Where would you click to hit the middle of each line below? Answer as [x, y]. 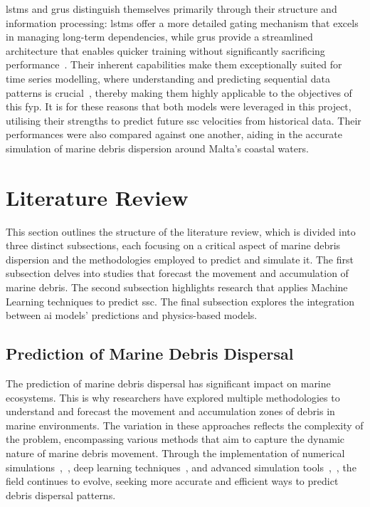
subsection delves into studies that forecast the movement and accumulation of [177, 273]
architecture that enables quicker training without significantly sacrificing [165, 50]
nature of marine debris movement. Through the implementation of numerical [175, 453]
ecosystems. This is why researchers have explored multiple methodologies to [173, 397]
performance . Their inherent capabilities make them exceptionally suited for [174, 64]
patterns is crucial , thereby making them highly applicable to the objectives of [179, 92]
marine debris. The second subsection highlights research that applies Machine [177, 287]
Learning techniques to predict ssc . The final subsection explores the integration [180, 301]
